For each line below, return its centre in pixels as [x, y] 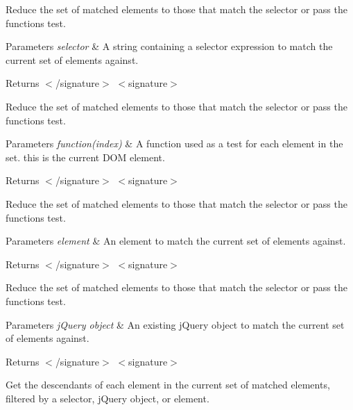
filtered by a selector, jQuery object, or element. [107, 398]
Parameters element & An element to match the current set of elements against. [176, 241]
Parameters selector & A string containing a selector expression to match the [169, 46]
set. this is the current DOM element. [85, 157]
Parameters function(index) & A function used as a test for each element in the [174, 143]
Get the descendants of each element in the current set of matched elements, [168, 385]
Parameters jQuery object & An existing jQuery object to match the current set [175, 324]
